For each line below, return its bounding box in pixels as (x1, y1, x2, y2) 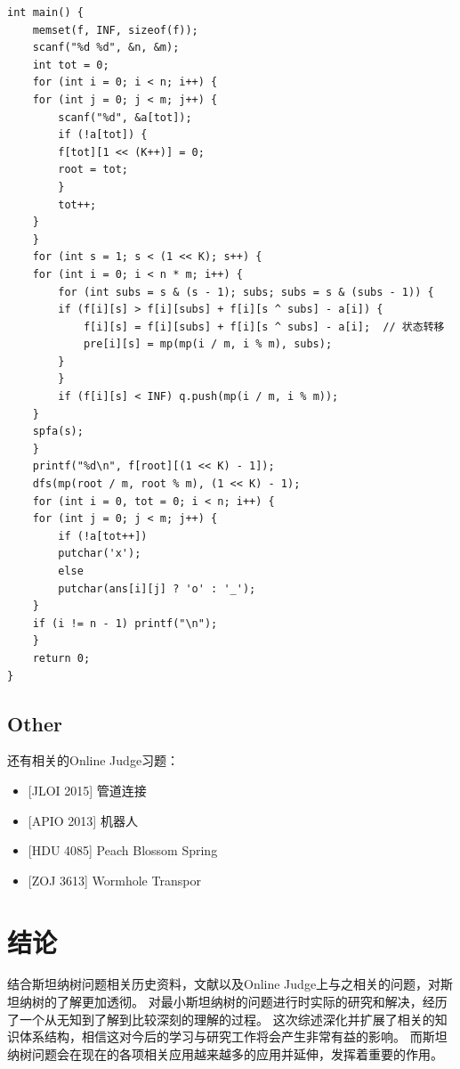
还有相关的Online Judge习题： (7, 751, 180, 770)
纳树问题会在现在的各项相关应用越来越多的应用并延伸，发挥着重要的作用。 (7, 1044, 443, 1063)
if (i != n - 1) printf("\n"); (32, 616, 218, 630)
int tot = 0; (32, 58, 109, 71)
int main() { (7, 6, 84, 19)
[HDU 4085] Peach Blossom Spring (28, 841, 218, 860)
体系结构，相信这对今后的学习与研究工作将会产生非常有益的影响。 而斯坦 (19, 1027, 448, 1046)
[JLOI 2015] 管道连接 (28, 780, 147, 799)
